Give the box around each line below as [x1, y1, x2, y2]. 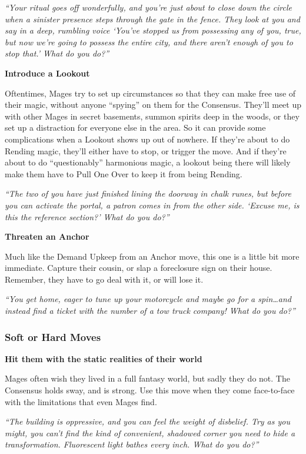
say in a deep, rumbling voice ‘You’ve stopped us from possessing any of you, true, [5, 24, 301, 37]
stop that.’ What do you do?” [5, 47, 109, 59]
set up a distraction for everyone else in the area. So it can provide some [5, 121, 266, 134]
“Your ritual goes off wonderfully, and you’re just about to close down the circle [5, 1, 292, 13]
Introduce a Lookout [5, 67, 90, 79]
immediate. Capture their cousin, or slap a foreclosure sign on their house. [5, 261, 272, 274]
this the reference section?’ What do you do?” [5, 210, 169, 223]
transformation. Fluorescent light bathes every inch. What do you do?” [5, 438, 259, 450]
